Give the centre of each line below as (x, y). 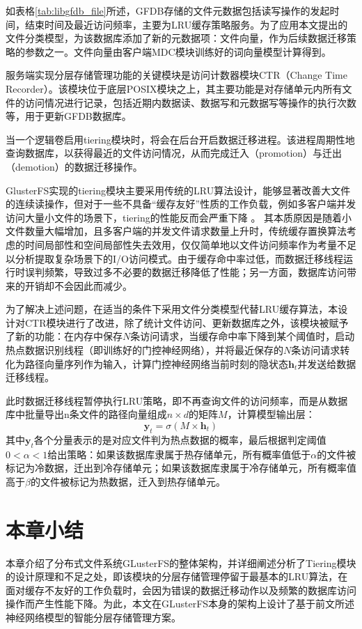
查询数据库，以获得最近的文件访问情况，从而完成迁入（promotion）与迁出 (174, 153)
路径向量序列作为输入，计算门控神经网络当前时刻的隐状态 (156, 363)
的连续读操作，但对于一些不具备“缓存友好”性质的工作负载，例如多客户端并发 (181, 204)
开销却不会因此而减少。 (78, 285)
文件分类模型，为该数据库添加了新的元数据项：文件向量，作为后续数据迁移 (176, 38)
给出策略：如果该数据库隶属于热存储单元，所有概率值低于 (179, 454)
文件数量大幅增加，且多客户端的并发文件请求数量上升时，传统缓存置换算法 (176, 231)
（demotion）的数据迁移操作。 (74, 166)
